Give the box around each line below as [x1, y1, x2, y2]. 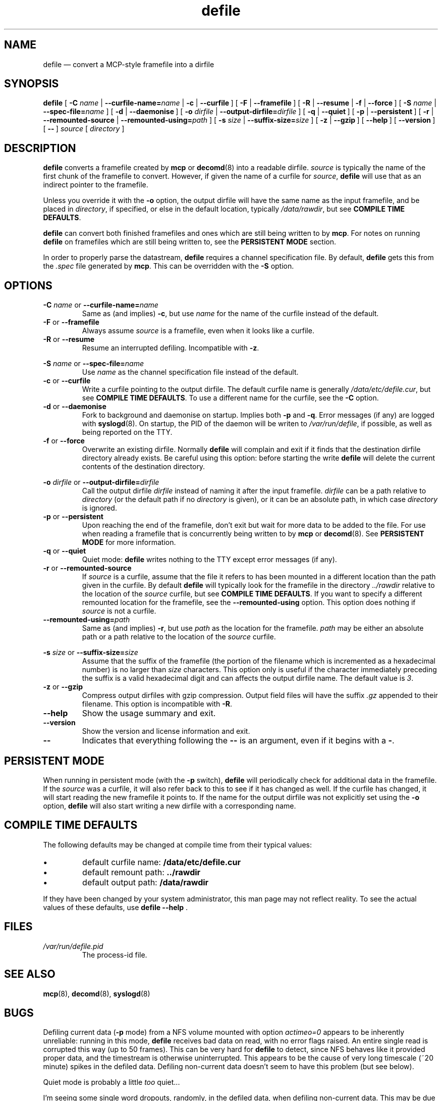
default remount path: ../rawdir [82, 867, 201, 877]
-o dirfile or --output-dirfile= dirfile [43, 478, 159, 487]
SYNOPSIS [4, 77, 59, 90]
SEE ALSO [4, 968, 56, 981]
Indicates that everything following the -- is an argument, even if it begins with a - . [82, 735, 395, 746]
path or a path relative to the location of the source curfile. [82, 632, 276, 641]
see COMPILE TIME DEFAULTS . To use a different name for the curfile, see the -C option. [82, 393, 379, 403]
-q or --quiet [43, 546, 86, 556]
